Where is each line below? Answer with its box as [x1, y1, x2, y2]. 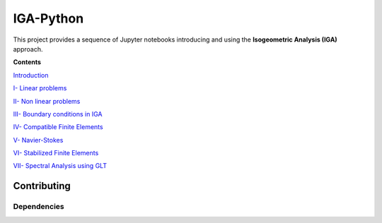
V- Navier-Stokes [13, 135, 64, 144]
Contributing [13, 180, 71, 192]
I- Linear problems [13, 84, 67, 92]
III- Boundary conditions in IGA [13, 109, 103, 118]
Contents [13, 58, 42, 66]
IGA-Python [13, 11, 84, 26]
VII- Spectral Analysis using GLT [13, 162, 108, 170]
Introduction [13, 71, 49, 79]
